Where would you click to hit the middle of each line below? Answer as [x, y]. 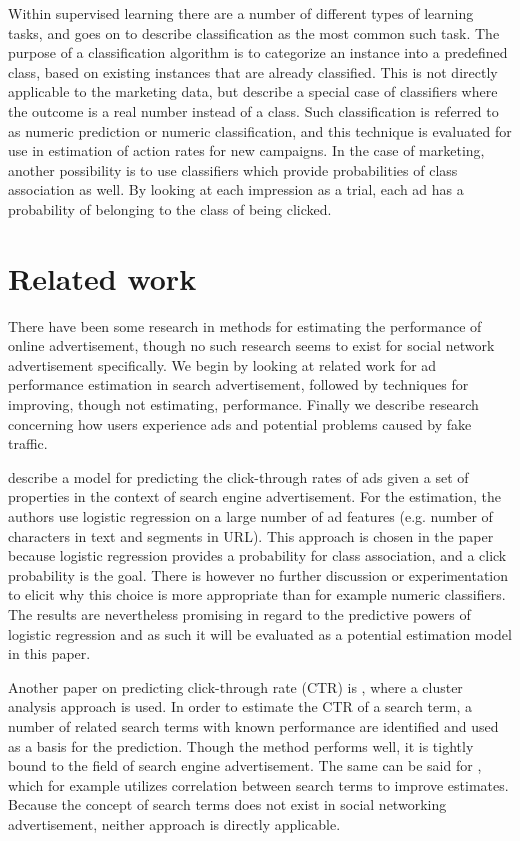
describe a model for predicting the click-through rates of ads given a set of [238, 476]
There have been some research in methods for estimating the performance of [245, 325]
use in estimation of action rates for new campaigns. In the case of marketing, [246, 150]
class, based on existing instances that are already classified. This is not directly [253, 71]
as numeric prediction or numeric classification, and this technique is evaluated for [260, 130]
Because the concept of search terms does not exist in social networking [227, 804]
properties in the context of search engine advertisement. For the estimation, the [255, 496]
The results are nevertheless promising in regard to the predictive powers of [239, 613]
